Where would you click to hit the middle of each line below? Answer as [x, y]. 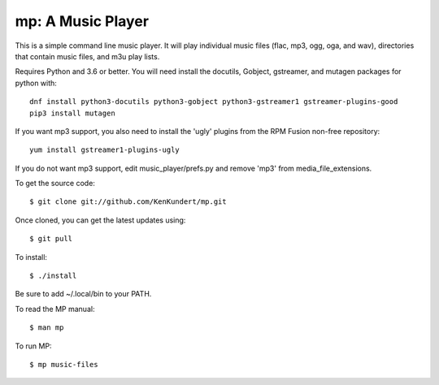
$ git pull [51, 239]
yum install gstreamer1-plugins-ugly [105, 150]
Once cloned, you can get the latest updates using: [100, 220]
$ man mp [47, 328]
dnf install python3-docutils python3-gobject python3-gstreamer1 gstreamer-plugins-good [214, 102]
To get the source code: [55, 184]
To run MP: [33, 346]
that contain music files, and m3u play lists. [87, 56]
